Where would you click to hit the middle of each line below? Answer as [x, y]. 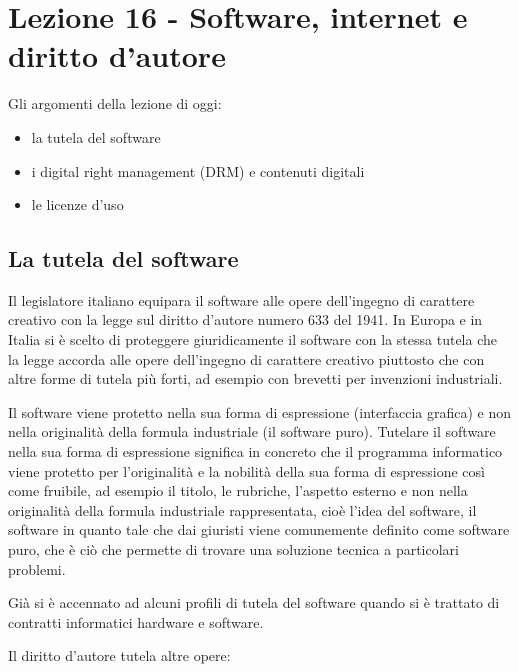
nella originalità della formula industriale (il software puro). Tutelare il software [252, 431]
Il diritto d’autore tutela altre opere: [119, 655]
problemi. [37, 568]
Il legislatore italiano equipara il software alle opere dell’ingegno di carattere [241, 299]
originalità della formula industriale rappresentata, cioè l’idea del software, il [242, 509]
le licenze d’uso [77, 204]
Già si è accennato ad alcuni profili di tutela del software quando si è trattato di [254, 602]
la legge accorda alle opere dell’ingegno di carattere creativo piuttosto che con [246, 358]
